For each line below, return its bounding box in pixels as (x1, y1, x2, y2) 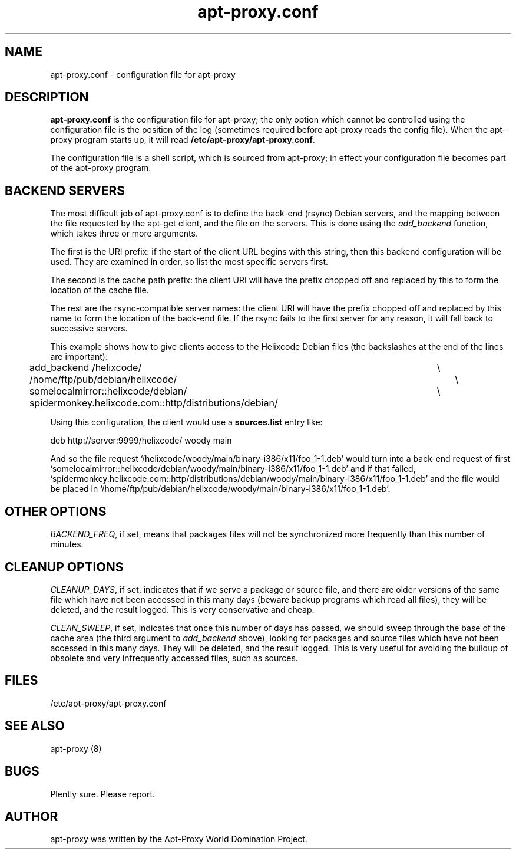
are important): (50, 352, 108, 362)
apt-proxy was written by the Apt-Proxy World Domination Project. (50, 834, 307, 845)
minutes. (50, 539, 84, 550)
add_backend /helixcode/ (29, 362, 142, 374)
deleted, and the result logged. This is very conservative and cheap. (50, 604, 315, 615)
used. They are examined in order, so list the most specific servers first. (50, 257, 329, 267)
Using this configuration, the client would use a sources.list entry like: (50, 417, 323, 428)
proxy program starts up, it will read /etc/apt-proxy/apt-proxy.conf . (50, 134, 315, 145)
